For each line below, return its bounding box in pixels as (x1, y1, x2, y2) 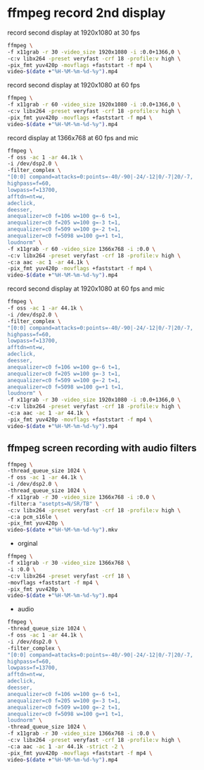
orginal (17, 539, 38, 548)
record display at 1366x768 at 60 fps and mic (7, 133, 139, 142)
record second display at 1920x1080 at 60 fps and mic (7, 284, 165, 293)
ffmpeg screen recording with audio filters (7, 442, 197, 454)
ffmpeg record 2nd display (7, 5, 166, 21)
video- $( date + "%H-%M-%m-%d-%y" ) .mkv (7, 527, 118, 534)
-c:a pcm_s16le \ (7, 513, 58, 520)
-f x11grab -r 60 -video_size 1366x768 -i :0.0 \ (7, 245, 156, 252)
